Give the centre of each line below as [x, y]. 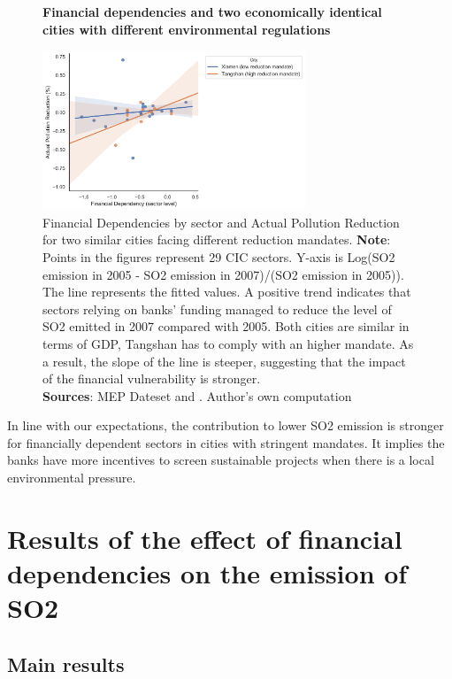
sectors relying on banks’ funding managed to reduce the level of [217, 309]
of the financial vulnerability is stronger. [152, 378]
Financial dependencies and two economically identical [212, 12]
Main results [66, 664]
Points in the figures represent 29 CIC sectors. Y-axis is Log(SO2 [219, 256]
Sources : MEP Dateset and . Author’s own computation [197, 395]
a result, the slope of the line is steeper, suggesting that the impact [224, 361]
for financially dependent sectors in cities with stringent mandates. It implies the [226, 442]
